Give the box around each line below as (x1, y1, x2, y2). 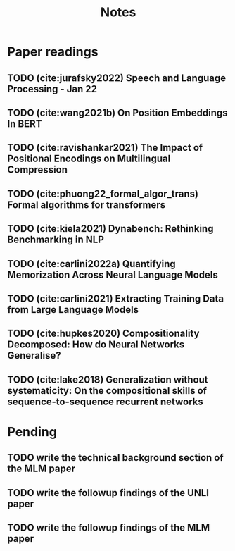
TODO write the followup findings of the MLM (7, 522, 210, 534)
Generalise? (7, 349, 61, 361)
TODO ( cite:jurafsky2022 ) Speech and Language (7, 72, 227, 84)
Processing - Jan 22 (7, 82, 97, 95)
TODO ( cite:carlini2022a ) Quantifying (7, 258, 176, 270)
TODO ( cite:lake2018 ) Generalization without (7, 373, 209, 385)
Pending (7, 423, 58, 440)
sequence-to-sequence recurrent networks (7, 395, 203, 407)
